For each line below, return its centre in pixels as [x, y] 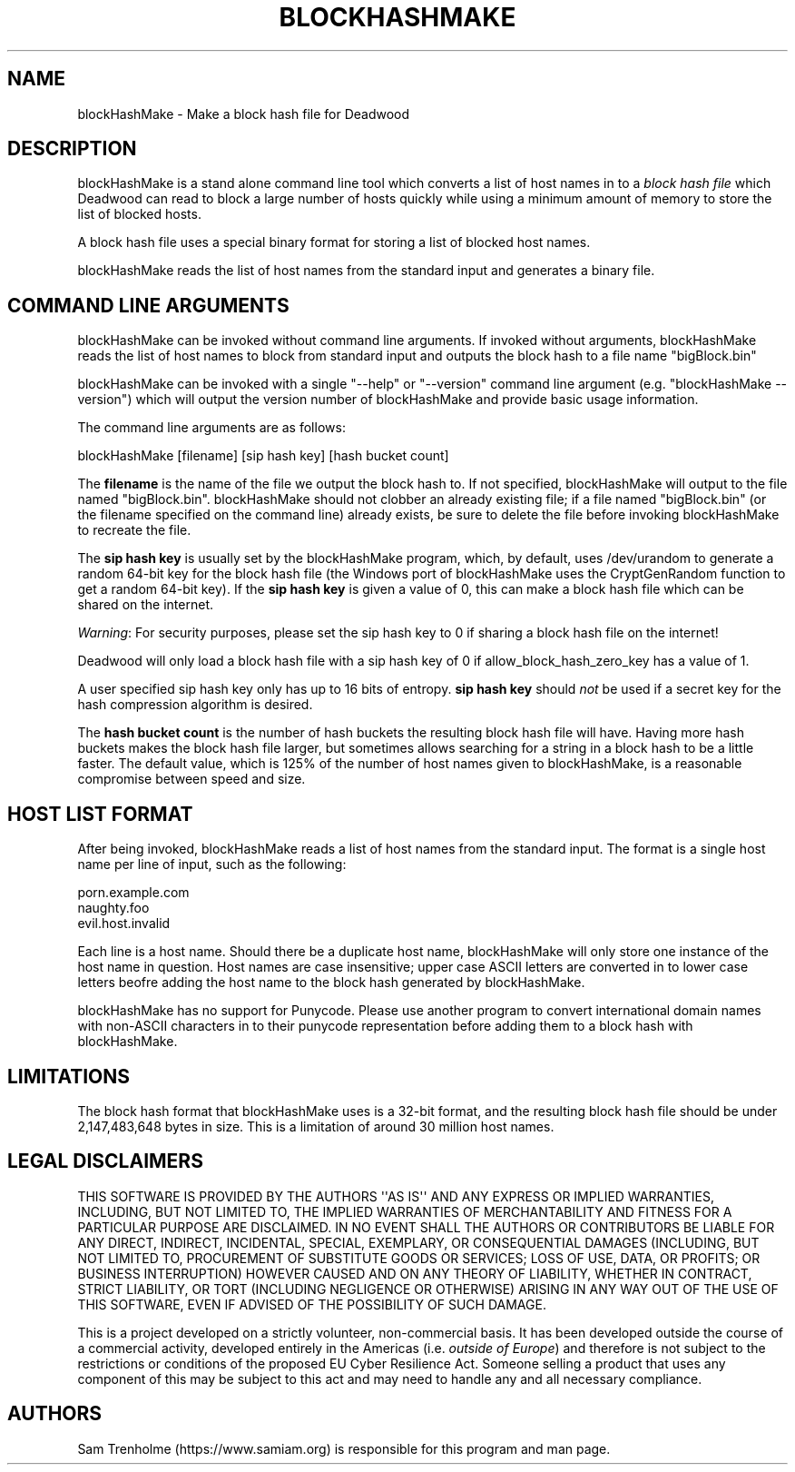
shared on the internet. [145, 605]
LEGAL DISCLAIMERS [105, 1161]
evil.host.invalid [124, 924]
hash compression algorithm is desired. [195, 705]
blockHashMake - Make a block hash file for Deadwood [244, 114]
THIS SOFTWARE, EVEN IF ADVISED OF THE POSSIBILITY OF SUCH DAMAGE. [312, 1304]
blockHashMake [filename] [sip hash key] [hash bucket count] [263, 456]
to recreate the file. [134, 530]
